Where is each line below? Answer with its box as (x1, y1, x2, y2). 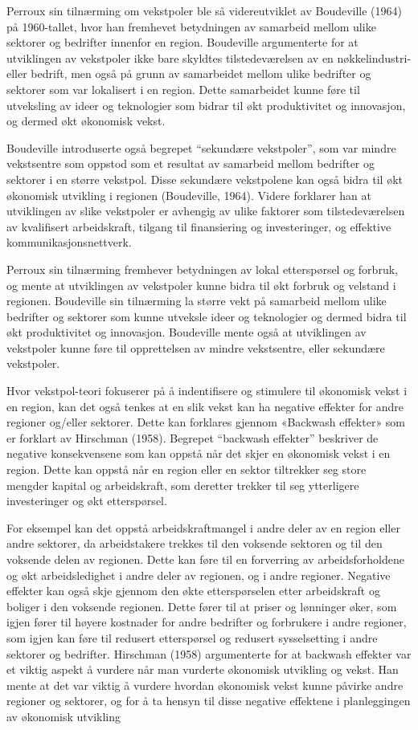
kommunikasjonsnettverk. (6, 234, 132, 251)
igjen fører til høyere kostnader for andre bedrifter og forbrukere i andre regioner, (6, 614, 407, 630)
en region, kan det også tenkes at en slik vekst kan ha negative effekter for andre (6, 398, 404, 414)
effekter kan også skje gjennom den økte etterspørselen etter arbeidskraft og (6, 582, 380, 599)
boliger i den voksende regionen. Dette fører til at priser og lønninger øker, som (6, 597, 397, 614)
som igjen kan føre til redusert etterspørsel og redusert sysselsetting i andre (6, 629, 378, 646)
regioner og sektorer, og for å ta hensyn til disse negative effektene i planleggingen (6, 692, 411, 709)
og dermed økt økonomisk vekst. (6, 112, 166, 129)
